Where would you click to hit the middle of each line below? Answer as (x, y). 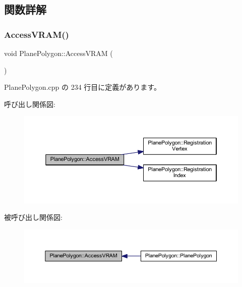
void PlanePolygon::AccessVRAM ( (58, 53)
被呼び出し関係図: (33, 217)
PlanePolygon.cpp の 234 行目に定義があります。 (82, 87)
